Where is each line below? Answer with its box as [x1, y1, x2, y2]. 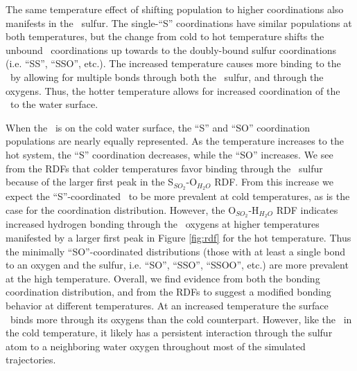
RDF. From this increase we [214, 174, 333, 189]
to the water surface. [10, 97, 98, 111]
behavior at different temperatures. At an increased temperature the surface [6, 298, 329, 312]
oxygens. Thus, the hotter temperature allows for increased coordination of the [6, 83, 340, 98]
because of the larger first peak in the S [6, 174, 174, 189]
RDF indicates [276, 202, 338, 217]
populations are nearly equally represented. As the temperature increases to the [6, 134, 344, 148]
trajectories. [6, 352, 56, 367]
